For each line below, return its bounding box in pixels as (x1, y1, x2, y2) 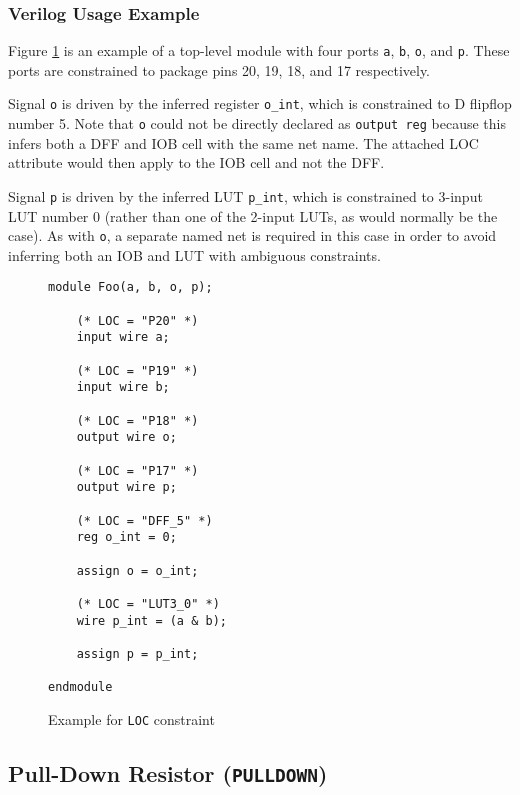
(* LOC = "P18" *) (76, 413, 199, 428)
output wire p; (76, 480, 177, 495)
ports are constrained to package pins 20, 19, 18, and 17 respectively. (8, 59, 431, 80)
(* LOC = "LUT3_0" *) (76, 596, 220, 611)
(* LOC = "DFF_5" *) (76, 513, 213, 528)
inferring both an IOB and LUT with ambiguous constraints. (8, 244, 381, 265)
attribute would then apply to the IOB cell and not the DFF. (8, 152, 385, 173)
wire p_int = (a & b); (76, 613, 227, 628)
